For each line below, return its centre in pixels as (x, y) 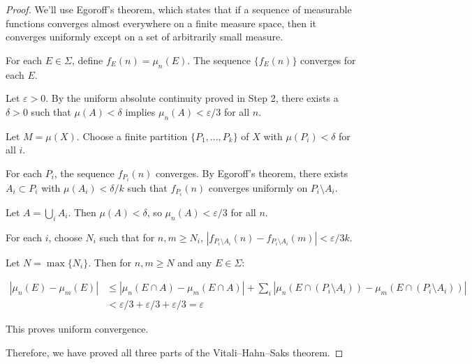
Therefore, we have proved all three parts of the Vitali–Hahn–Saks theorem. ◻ (175, 352)
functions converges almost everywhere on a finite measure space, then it (161, 23)
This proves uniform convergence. (77, 329)
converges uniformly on (258, 187)
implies (140, 111)
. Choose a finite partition (132, 136)
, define (87, 60)
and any (195, 262)
